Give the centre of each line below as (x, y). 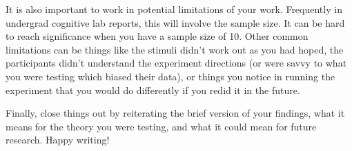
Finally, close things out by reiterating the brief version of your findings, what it (175, 113)
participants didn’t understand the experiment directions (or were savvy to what (176, 63)
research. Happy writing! (58, 140)
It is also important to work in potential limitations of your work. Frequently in (174, 9)
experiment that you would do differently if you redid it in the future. (153, 90)
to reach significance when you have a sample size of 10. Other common (157, 36)
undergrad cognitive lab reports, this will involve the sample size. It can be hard (175, 22)
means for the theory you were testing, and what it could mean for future (161, 126)
